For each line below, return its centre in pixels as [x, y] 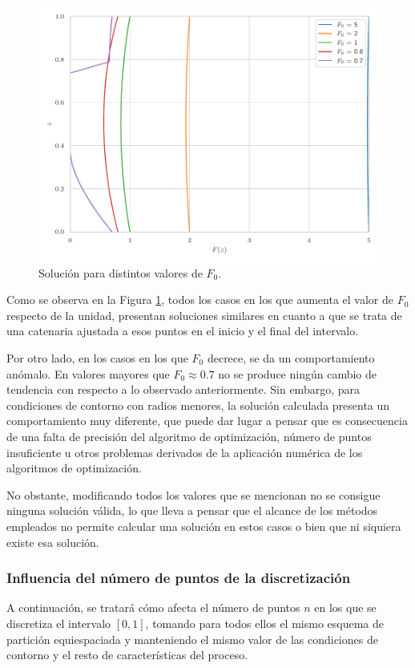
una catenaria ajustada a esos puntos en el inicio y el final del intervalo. [183, 331]
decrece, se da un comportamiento [291, 357]
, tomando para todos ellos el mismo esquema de [265, 623]
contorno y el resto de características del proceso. [127, 655]
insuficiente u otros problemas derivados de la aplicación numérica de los [185, 452]
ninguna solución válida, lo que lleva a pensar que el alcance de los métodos [192, 510]
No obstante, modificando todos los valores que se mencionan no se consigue [193, 494]
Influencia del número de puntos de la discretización [179, 578]
